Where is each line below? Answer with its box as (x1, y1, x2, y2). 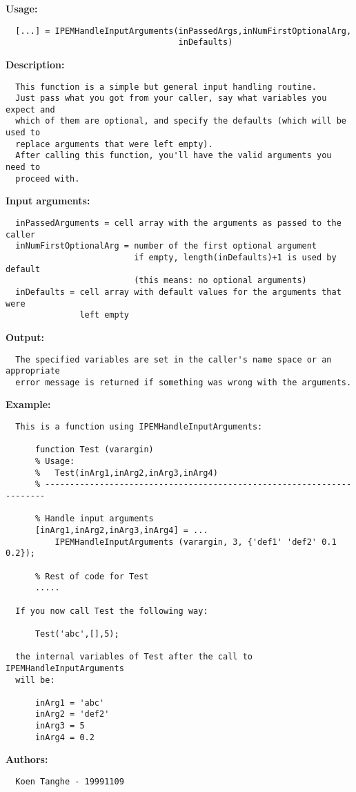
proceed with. (15, 173, 80, 184)
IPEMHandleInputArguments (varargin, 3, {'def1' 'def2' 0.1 (55, 537, 337, 547)
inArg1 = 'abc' (34, 697, 105, 708)
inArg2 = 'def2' (34, 709, 110, 719)
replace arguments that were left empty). (15, 139, 213, 149)
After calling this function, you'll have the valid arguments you (15, 151, 332, 161)
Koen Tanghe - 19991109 (15, 777, 124, 787)
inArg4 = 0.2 (34, 732, 95, 742)
